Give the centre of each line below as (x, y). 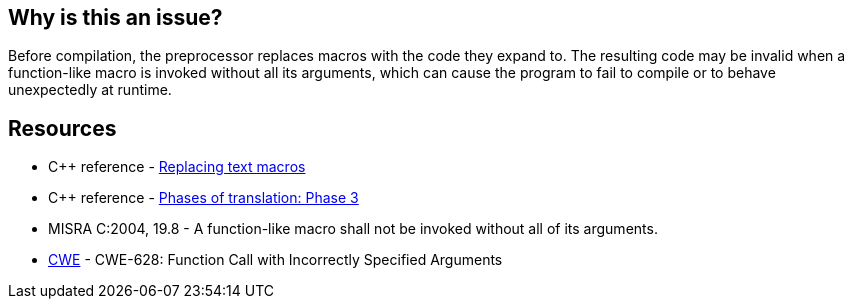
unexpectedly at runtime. (90, 90)
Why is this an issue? (115, 17)
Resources (62, 128)
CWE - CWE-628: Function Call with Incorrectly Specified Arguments (275, 260)
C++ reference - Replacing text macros (177, 167)
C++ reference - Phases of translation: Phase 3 (203, 198)
